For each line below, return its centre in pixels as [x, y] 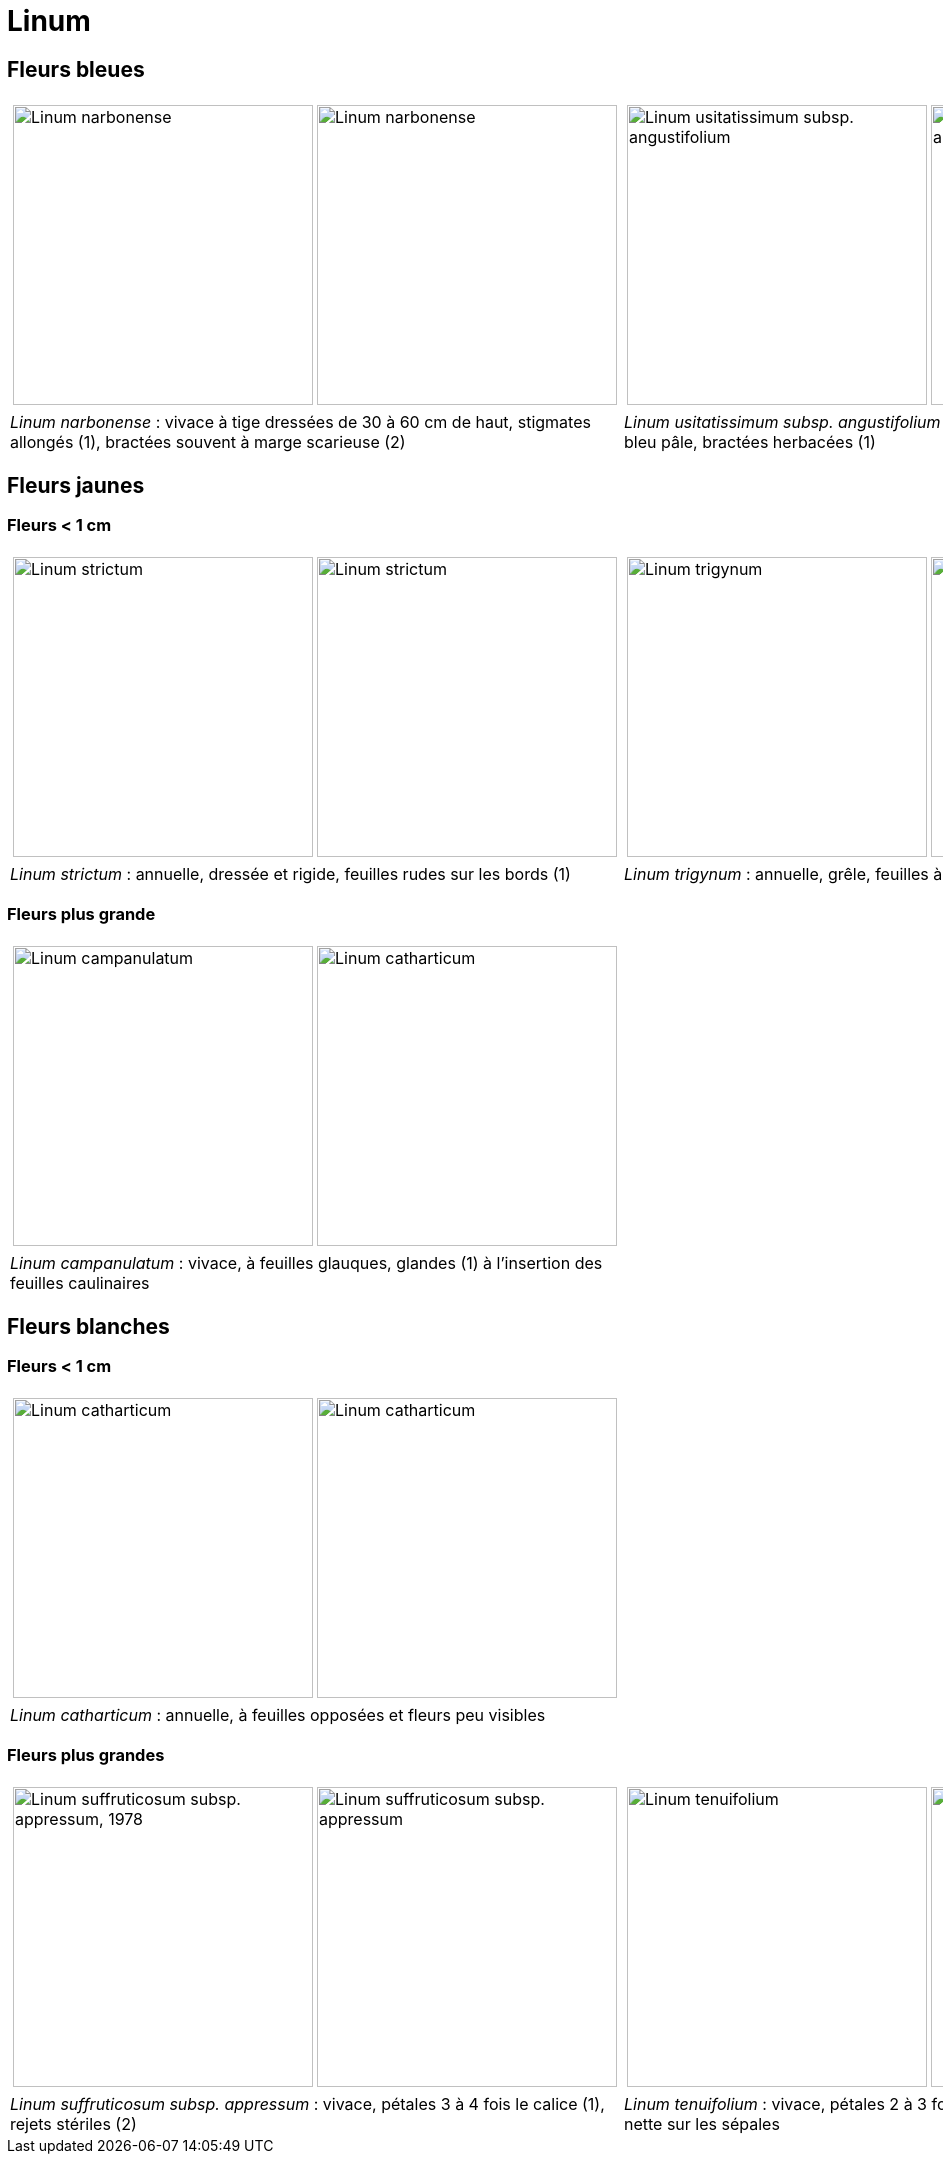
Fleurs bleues [76, 69]
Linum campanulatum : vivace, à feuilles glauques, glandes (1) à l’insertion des [306, 1263]
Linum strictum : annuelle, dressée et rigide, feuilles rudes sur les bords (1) [290, 874]
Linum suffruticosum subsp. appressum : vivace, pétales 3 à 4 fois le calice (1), [307, 2104]
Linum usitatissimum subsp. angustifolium [782, 422]
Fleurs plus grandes [86, 1754]
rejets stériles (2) [73, 2124]
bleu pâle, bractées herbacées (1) [750, 442]
